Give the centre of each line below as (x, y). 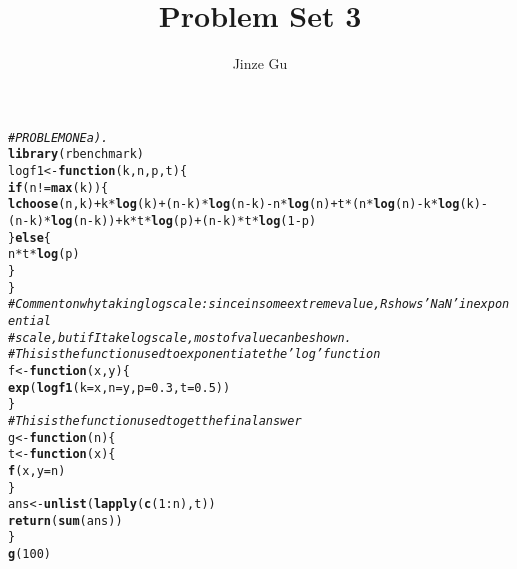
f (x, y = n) (37, 470)
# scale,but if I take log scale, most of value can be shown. (180, 337)
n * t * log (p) (44, 254)
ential (29, 320)
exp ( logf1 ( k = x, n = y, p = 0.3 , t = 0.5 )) (119, 387)
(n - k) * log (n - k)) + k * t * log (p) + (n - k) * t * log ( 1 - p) (162, 221)
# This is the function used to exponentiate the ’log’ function (194, 354)
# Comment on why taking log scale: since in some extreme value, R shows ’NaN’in (241, 304)
